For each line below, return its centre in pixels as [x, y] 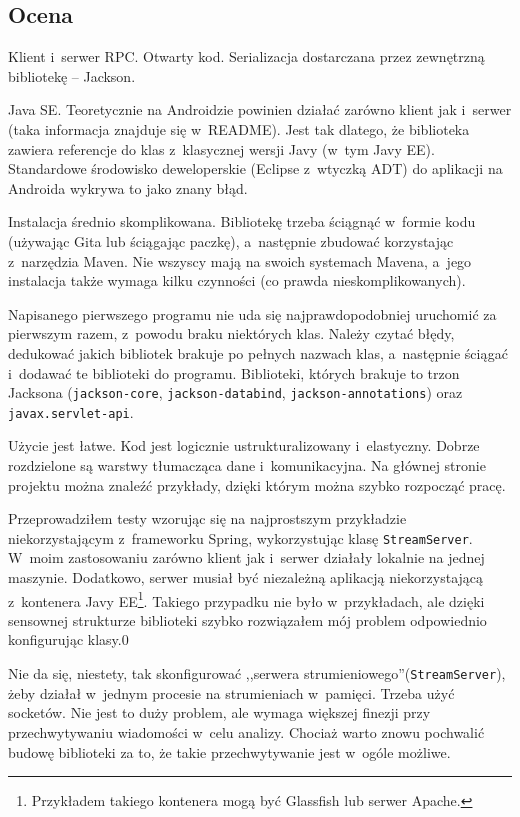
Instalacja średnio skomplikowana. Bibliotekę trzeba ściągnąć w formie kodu [242, 221]
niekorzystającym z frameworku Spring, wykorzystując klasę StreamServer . [240, 537]
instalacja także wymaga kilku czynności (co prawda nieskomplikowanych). [237, 280]
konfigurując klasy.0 [68, 639]
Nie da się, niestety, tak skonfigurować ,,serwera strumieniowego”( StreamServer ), [257, 673]
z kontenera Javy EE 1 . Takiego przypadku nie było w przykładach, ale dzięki [246, 599]
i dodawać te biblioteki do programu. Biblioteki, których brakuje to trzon [234, 372]
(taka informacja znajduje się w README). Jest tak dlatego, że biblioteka [239, 128]
